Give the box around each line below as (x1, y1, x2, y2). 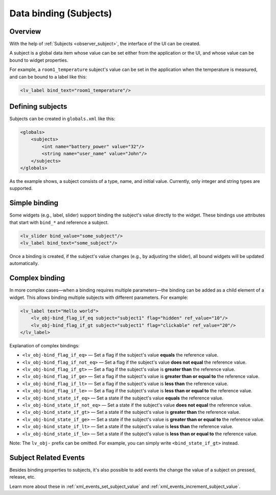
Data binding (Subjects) (9, 8, 112, 19)
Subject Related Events (9, 453, 85, 462)
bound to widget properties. (9, 57, 68, 63)
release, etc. (9, 474, 36, 480)
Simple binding (9, 199, 59, 207)
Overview (9, 27, 41, 36)
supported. (9, 185, 33, 192)
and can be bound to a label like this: (9, 74, 87, 80)
